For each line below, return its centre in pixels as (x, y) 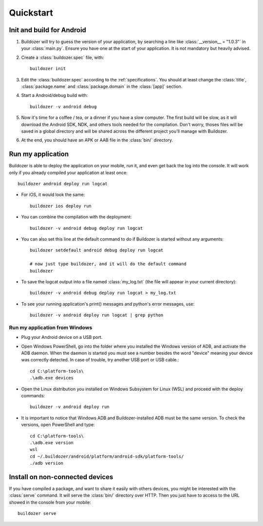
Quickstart (31, 13)
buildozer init (48, 69)
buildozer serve (37, 514)
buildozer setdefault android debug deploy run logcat (97, 250)
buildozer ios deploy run (61, 206)
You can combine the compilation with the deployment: (76, 217)
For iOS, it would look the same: (53, 195)
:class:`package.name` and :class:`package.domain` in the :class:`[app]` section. (102, 87)
